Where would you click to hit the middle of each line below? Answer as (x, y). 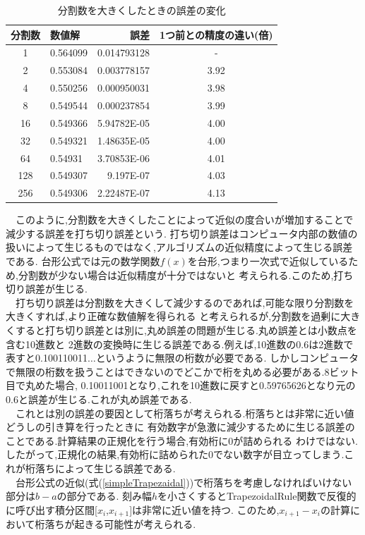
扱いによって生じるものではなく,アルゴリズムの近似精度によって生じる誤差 (179, 247)
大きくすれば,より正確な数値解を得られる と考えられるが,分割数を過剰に (173, 316)
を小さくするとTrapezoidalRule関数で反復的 (257, 496)
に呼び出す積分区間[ (52, 509)
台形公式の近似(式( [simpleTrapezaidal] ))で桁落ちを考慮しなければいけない (184, 482)
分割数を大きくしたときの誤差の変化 (142, 10)
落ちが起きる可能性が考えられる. (120, 524)
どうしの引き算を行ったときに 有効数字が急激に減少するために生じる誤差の (180, 427)
